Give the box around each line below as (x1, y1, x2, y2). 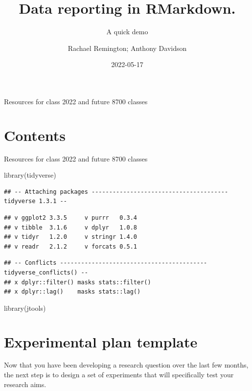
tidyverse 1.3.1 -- (4, 198, 67, 205)
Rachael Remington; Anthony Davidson (68, 43, 187, 53)
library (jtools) (4, 302, 46, 313)
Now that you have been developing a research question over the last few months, (4, 360, 249, 370)
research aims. (4, 379, 46, 389)
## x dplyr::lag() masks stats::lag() (4, 288, 141, 296)
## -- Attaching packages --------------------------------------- (4, 188, 229, 195)
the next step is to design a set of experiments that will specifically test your (4, 369, 234, 380)
